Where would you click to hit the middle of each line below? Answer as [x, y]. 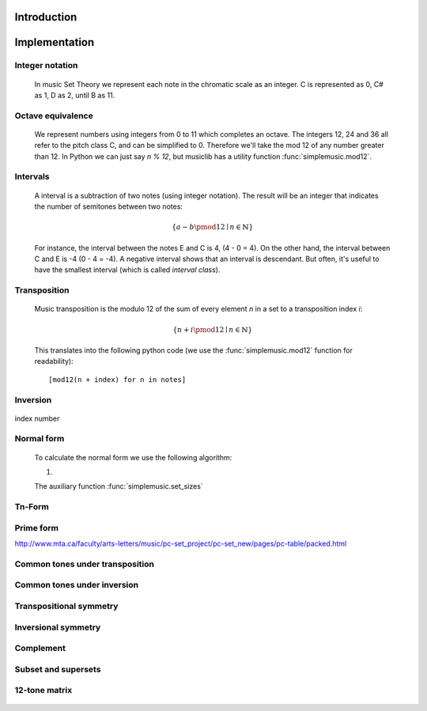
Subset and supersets [58, 669]
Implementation [55, 42]
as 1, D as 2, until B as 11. [75, 95]
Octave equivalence [54, 115]
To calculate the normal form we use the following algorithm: [133, 457]
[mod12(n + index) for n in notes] [117, 379]
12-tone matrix [43, 690]
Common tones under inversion [76, 585]
